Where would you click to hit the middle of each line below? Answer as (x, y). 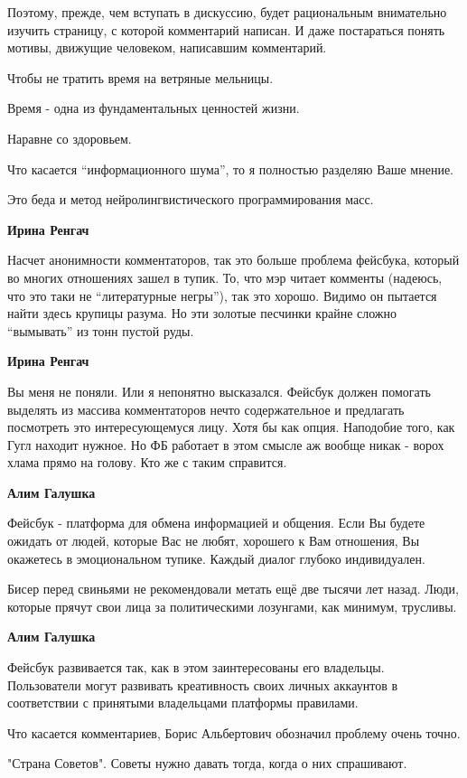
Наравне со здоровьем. (70, 138)
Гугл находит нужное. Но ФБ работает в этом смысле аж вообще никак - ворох (226, 444)
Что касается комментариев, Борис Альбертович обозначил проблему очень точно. (234, 732)
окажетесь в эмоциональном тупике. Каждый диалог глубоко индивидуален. (216, 558)
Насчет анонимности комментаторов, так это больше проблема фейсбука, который (233, 260)
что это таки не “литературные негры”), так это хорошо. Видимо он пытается (222, 295)
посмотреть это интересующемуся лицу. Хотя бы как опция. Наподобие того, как (231, 427)
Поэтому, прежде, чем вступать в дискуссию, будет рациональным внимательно (227, 12)
